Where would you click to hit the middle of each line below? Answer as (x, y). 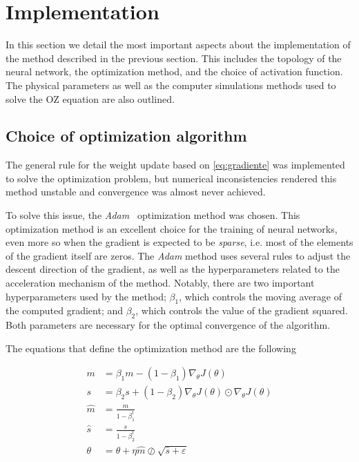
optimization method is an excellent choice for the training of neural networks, (172, 228)
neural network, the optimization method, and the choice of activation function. (174, 71)
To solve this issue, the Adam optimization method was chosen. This (153, 215)
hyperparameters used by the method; (86, 296)
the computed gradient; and (65, 310)
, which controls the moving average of (260, 296)
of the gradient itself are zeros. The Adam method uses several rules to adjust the (178, 255)
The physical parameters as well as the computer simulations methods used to (171, 85)
